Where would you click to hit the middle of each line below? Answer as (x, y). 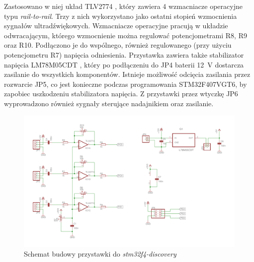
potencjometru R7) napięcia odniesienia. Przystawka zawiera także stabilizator (124, 54)
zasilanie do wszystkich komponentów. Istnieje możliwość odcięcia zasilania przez (127, 74)
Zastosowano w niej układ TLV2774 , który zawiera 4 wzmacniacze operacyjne (123, 6)
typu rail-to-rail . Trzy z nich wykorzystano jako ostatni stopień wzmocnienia (121, 16)
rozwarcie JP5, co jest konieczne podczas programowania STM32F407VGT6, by (126, 84)
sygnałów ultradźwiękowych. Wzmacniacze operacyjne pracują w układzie (116, 26)
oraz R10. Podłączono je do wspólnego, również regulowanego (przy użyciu (118, 45)
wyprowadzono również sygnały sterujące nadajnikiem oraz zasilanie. (109, 103)
